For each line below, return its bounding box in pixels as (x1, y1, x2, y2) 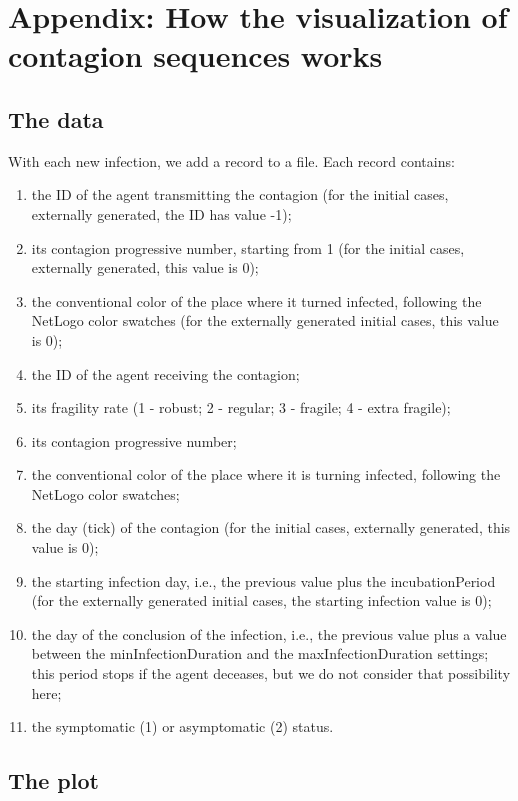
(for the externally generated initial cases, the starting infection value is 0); (31, 590, 492, 611)
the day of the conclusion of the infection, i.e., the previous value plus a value (31, 623, 507, 644)
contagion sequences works (8, 35, 383, 76)
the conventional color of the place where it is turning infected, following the (31, 464, 501, 485)
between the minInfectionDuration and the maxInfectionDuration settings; (31, 643, 489, 664)
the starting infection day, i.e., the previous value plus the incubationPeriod (31, 570, 496, 591)
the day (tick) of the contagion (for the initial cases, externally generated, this (31, 517, 511, 538)
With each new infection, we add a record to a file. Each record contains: (8, 150, 455, 171)
